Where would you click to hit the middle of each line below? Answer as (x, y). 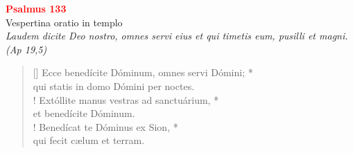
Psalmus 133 (36, 8)
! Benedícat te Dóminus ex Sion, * (105, 126)
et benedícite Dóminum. (84, 113)
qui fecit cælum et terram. (89, 140)
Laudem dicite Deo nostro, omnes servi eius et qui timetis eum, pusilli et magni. (177, 36)
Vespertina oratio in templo (64, 22)
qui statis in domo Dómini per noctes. (114, 85)
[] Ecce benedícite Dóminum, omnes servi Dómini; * (143, 72)
